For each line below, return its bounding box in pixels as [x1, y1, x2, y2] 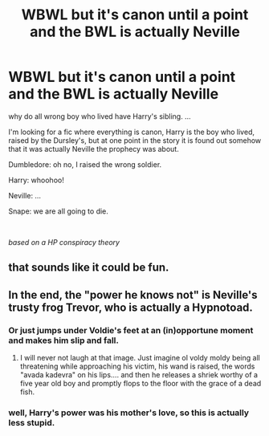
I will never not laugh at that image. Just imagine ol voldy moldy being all [19, 353, 261, 363]
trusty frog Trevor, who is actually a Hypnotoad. [8, 300, 253, 314]
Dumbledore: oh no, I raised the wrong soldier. [8, 159, 162, 169]
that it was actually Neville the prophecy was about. [8, 144, 179, 153]
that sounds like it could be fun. [8, 261, 169, 275]
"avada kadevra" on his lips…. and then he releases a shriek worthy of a [19, 370, 259, 380]
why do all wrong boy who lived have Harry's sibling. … [8, 111, 191, 121]
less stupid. [8, 417, 55, 428]
